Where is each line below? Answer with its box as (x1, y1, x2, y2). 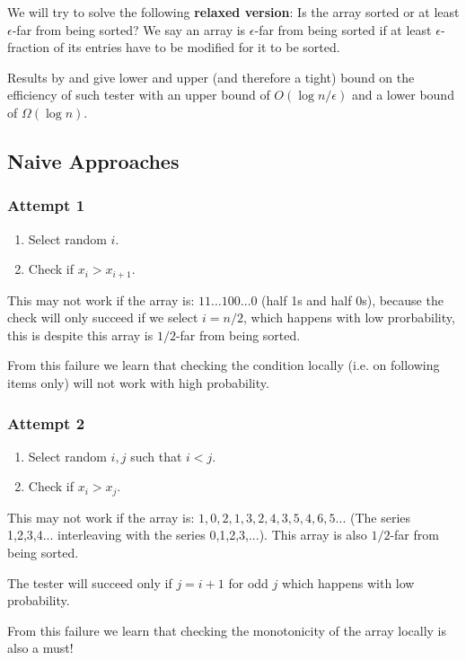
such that (130, 446, 182, 465)
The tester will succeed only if (7, 573, 172, 592)
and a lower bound (351, 85, 454, 104)
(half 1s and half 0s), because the (261, 290, 444, 309)
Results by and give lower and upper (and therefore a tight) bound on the (7, 67, 415, 86)
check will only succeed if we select (7, 308, 198, 327)
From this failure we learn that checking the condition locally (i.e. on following (7, 356, 440, 374)
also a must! (7, 638, 74, 657)
